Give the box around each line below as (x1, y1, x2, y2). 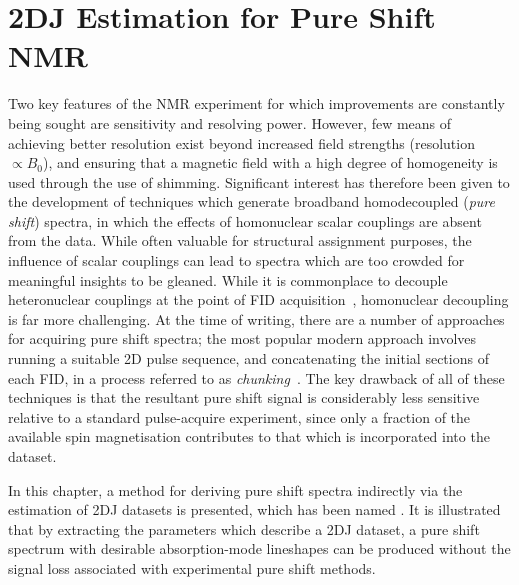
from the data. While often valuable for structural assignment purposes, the (8, 230, 472, 251)
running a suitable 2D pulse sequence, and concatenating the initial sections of (8, 348, 489, 369)
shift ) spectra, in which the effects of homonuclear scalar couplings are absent (8, 210, 482, 231)
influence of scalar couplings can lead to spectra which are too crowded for (8, 250, 465, 271)
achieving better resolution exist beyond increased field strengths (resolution (8, 132, 475, 153)
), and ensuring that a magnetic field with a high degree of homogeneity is (42, 152, 498, 173)
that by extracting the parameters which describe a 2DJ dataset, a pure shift (8, 518, 480, 539)
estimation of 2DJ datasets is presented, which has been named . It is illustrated (8, 499, 501, 520)
